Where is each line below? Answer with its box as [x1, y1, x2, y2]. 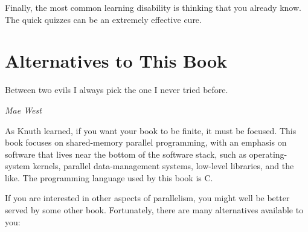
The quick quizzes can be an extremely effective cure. [5, 13, 202, 25]
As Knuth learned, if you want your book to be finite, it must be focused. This [5, 124, 297, 137]
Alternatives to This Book [5, 48, 228, 73]
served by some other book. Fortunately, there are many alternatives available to [5, 204, 304, 216]
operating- [249, 147, 287, 160]
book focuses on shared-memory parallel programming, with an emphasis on [5, 136, 287, 149]
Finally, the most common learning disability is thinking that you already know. [5, 1, 301, 13]
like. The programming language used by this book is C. [5, 171, 213, 184]
